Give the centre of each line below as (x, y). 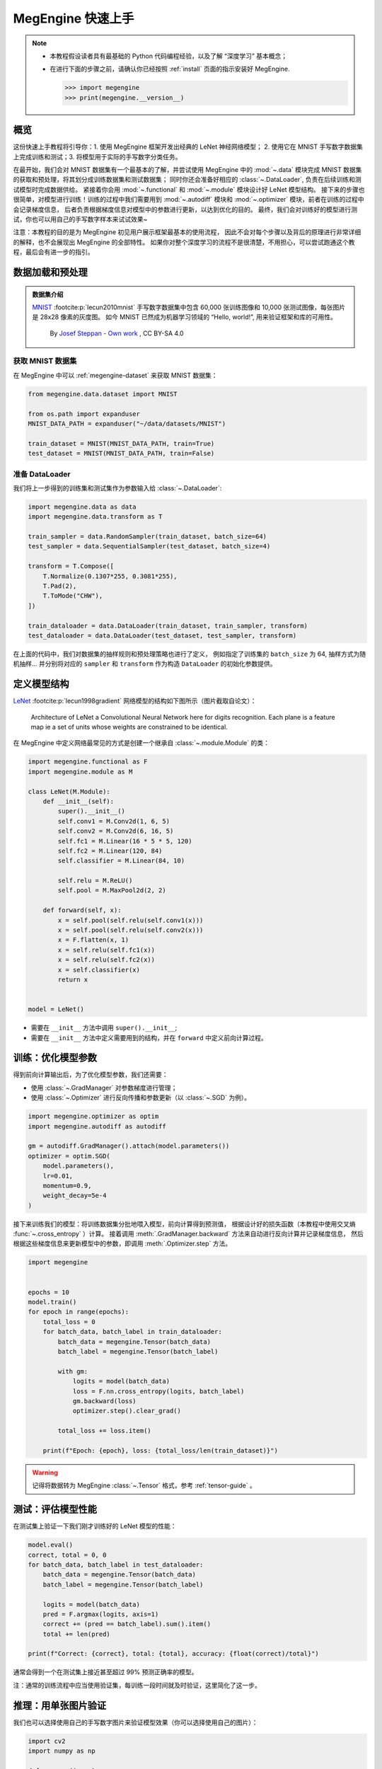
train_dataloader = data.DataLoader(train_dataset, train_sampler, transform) (168, 626)
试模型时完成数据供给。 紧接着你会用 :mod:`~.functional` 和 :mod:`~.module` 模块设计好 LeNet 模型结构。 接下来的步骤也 (189, 189)
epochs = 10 (49, 1292)
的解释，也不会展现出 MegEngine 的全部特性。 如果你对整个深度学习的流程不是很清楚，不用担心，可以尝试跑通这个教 (184, 242)
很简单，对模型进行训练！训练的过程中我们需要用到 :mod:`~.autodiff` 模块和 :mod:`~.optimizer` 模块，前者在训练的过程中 (189, 200)
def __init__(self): (79, 801)
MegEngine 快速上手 (74, 18)
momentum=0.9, (67, 1186)
